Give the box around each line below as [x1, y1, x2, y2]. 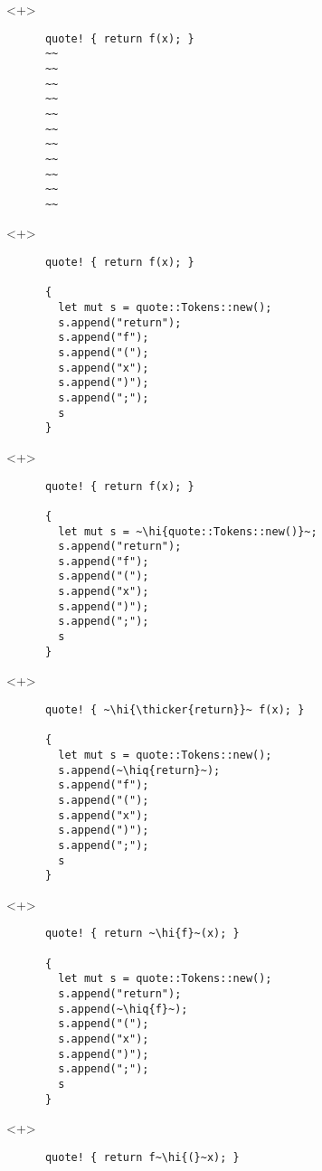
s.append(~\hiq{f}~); [58, 1002, 188, 1015]
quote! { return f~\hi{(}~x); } [44, 1150, 240, 1164]
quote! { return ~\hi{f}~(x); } [44, 927, 240, 940]
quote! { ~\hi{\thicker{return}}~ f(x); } [44, 704, 305, 716]
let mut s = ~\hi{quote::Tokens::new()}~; [58, 524, 317, 538]
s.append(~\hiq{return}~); [58, 763, 221, 777]
